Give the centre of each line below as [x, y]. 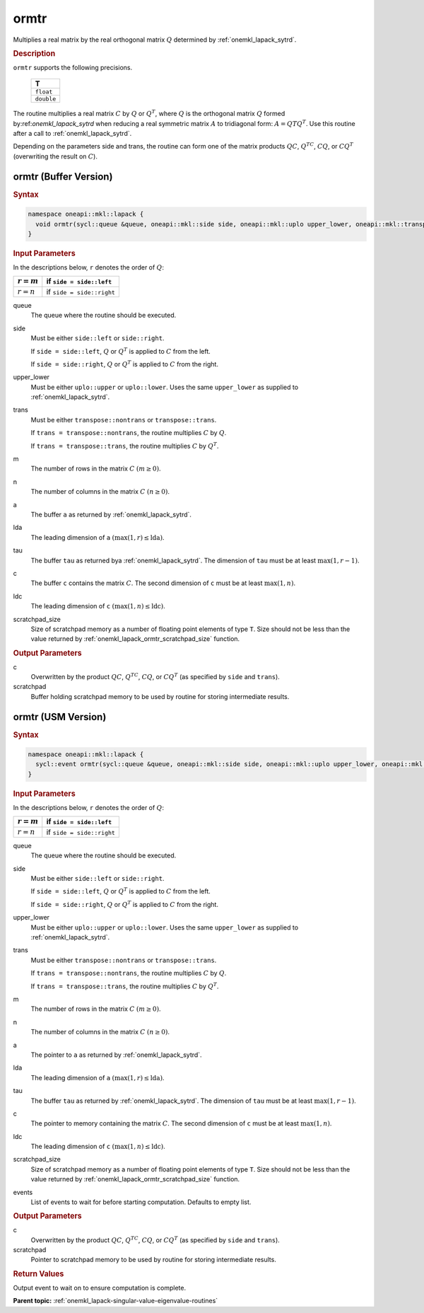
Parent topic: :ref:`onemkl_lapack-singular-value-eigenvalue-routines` [116, 1301]
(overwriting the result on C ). [55, 156]
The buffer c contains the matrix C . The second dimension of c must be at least [147, 583]
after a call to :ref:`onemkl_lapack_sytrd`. [72, 133]
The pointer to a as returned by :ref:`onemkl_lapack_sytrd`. [116, 1055]
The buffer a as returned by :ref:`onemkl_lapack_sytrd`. [111, 514]
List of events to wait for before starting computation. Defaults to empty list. [141, 1202]
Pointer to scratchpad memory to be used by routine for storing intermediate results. [154, 1260]
